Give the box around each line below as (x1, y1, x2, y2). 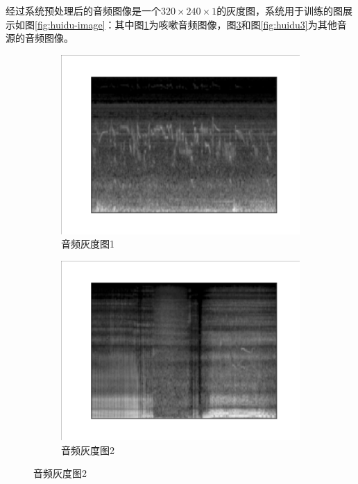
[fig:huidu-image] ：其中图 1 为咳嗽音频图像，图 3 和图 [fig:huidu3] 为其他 (35, 17, 337, 31)
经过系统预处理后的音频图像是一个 (6, 3, 161, 17)
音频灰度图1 (61, 236, 114, 251)
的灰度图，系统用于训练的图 (216, 3, 343, 17)
